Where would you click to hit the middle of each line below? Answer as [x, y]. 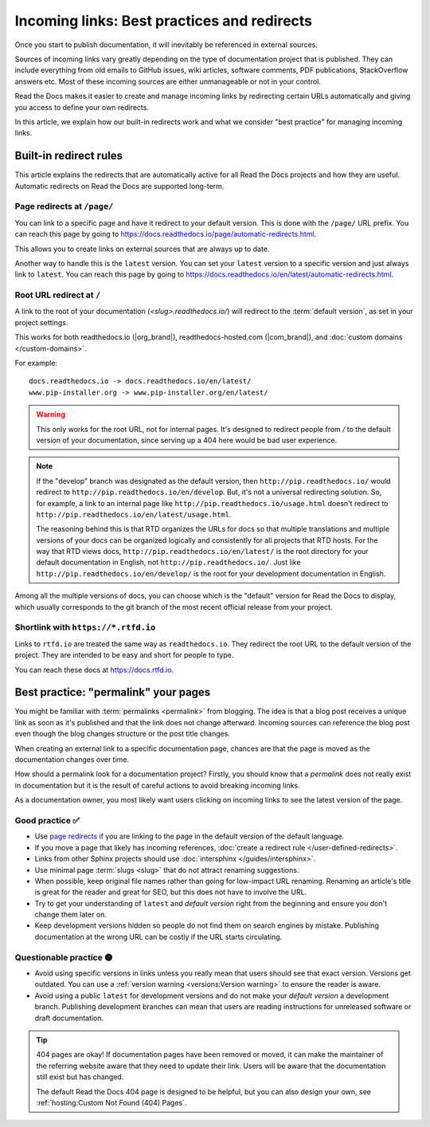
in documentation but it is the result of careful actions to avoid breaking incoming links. [157, 785]
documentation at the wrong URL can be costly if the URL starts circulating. [158, 937]
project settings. [41, 322]
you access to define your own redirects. [82, 107]
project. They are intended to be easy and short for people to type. [124, 655]
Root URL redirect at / [58, 295]
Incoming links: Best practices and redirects [164, 21]
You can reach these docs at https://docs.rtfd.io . [94, 670]
